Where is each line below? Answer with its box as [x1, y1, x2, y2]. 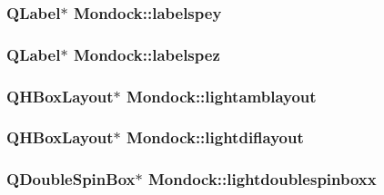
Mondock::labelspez [73, 43, 220, 65]
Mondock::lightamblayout [126, 84, 317, 107]
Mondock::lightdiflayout [126, 126, 304, 149]
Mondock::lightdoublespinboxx [147, 168, 377, 190]
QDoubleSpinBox [6, 168, 136, 190]
